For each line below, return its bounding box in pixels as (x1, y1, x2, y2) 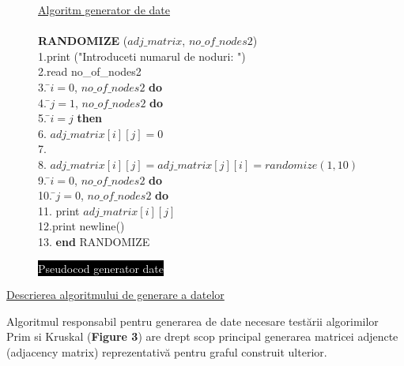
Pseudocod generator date (38, 260, 164, 276)
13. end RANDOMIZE (38, 233, 150, 249)
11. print (38, 202, 80, 218)
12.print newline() (38, 218, 125, 234)
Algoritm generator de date (38, 2, 170, 17)
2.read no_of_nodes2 (38, 63, 142, 80)
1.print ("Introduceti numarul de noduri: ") (38, 47, 246, 64)
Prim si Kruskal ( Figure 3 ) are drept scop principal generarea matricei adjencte (6, 328, 398, 345)
